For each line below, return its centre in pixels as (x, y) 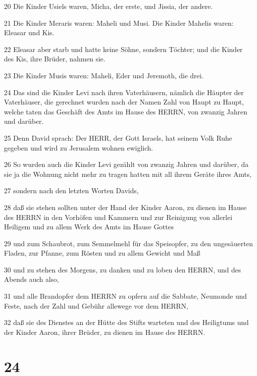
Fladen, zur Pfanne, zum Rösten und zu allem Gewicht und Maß (102, 253)
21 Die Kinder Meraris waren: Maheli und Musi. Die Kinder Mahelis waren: (119, 23)
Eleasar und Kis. (29, 32)
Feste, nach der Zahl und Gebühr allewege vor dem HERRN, (96, 305)
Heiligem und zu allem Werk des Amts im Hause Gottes (89, 227)
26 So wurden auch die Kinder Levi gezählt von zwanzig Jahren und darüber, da (126, 164)
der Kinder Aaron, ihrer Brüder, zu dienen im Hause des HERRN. (105, 332)
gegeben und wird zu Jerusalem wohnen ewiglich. (78, 147)
